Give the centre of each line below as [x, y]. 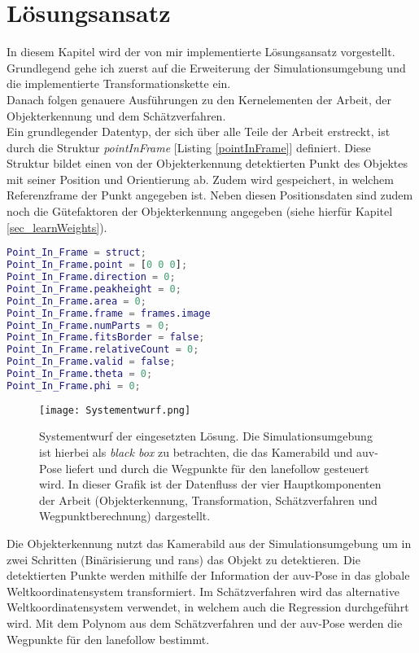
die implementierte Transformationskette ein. [119, 83]
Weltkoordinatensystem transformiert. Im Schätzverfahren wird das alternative [203, 591]
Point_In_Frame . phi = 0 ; [74, 386]
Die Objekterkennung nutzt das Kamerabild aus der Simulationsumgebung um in [209, 543]
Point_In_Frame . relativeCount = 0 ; [103, 350]
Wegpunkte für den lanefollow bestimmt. [108, 639]
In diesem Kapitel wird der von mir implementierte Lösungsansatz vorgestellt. [201, 52]
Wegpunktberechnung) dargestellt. [125, 516]
